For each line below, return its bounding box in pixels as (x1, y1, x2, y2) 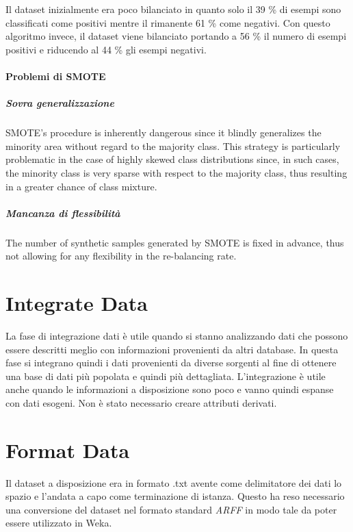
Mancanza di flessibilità (5, 205, 120, 220)
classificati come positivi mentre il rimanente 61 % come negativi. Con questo (5, 15, 330, 29)
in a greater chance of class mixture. (5, 179, 157, 193)
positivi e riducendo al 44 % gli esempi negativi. (5, 42, 207, 56)
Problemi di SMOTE (5, 68, 106, 83)
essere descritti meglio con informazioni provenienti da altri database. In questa (5, 342, 339, 356)
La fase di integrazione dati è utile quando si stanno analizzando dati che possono (5, 328, 348, 342)
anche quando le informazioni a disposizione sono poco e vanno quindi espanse (5, 382, 334, 396)
